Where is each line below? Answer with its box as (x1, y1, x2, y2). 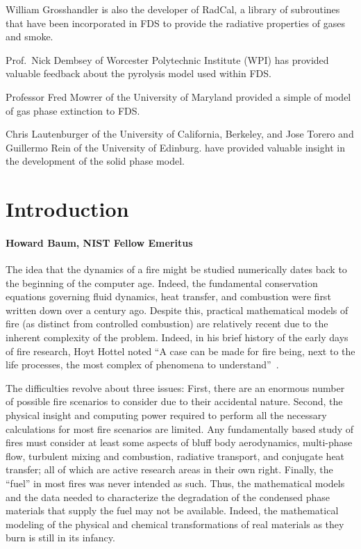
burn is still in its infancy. (6, 530, 115, 545)
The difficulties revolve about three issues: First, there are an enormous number (6, 380, 345, 395)
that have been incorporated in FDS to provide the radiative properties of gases (6, 15, 345, 30)
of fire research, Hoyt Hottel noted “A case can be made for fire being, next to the (6, 343, 355, 358)
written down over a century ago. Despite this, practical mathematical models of (6, 302, 349, 317)
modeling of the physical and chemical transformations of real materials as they (6, 516, 344, 531)
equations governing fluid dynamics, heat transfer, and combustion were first (6, 289, 331, 304)
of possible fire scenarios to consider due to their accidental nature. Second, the (6, 394, 343, 409)
